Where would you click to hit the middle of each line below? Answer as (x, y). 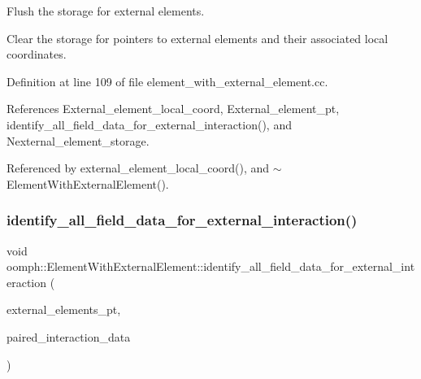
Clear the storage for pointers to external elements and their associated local (197, 38)
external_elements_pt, (64, 309)
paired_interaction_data (69, 336)
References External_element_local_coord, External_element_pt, (173, 109)
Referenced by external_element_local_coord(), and (138, 168)
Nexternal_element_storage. (78, 140)
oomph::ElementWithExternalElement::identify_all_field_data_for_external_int (211, 266)
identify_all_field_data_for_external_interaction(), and (149, 124)
